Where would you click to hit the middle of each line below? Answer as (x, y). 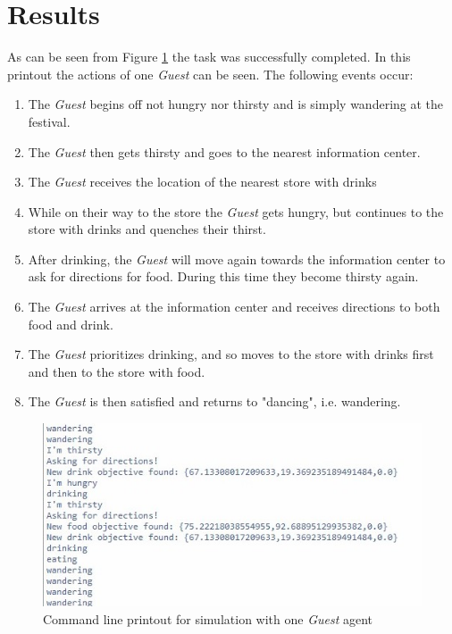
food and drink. (71, 324)
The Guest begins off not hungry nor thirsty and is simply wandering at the (236, 104)
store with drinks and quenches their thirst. (147, 229)
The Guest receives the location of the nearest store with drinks (202, 182)
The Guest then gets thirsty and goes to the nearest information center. (224, 151)
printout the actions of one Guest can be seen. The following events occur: (210, 74)
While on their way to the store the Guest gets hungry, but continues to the (236, 211)
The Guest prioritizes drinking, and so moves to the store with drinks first (231, 354)
